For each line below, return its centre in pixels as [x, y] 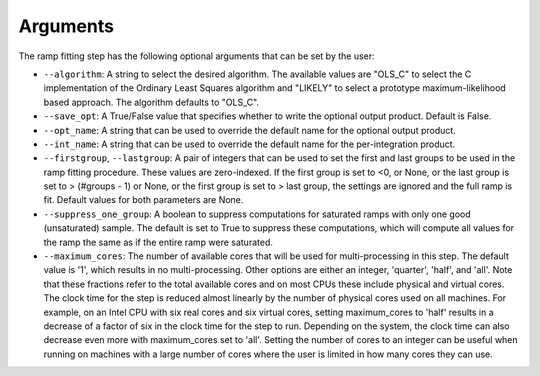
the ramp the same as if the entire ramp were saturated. [158, 242]
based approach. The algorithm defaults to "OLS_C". [151, 102]
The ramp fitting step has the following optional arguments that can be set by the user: [196, 56]
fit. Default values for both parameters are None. [143, 200]
